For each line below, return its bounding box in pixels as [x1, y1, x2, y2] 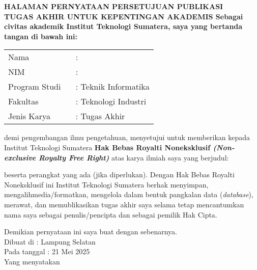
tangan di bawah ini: [4, 31, 77, 41]
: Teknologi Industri [75, 95, 147, 107]
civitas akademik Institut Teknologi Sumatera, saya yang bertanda [4, 21, 243, 32]
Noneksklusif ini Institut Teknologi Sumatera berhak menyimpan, [4, 179, 209, 190]
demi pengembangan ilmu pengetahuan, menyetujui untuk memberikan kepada [4, 132, 250, 143]
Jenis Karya [8, 110, 51, 122]
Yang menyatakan [4, 256, 60, 266]
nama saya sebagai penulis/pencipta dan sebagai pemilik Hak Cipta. [4, 209, 217, 220]
